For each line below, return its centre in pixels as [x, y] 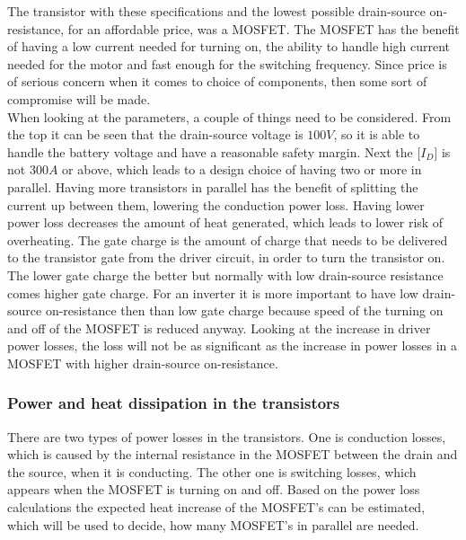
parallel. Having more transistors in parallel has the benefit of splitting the [213, 186]
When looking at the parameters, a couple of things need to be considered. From [229, 116]
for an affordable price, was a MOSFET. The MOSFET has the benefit [264, 28]
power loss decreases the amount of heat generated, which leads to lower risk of [225, 222]
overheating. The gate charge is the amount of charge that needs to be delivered [228, 239]
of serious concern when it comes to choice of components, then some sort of [217, 81]
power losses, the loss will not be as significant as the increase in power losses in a [233, 345]
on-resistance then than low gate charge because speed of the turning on [244, 310]
